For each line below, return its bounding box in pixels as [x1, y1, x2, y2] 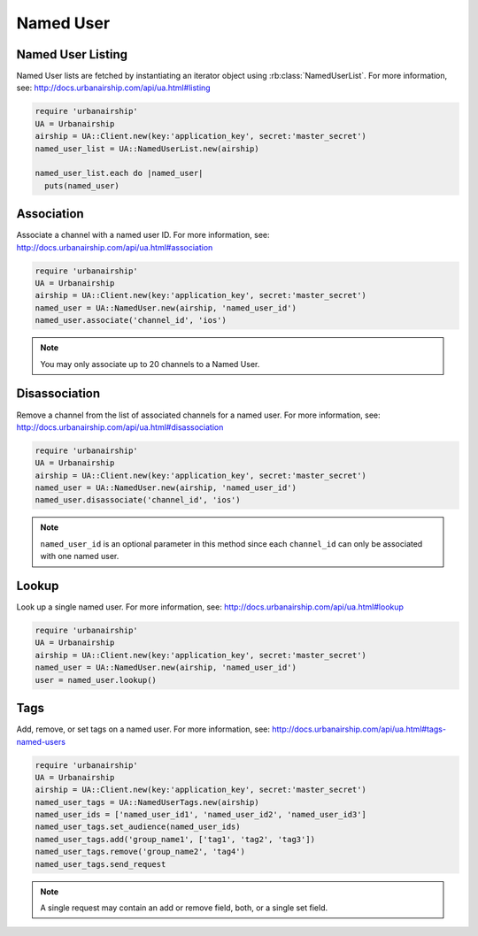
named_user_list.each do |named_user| [35, 168, 204, 179]
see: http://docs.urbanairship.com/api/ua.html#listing [16, 82, 212, 93]
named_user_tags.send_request [35, 859, 166, 869]
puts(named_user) [44, 180, 119, 190]
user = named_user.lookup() [35, 675, 157, 685]
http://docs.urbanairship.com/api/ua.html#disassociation [16, 421, 224, 433]
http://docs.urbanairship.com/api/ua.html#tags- [271, 724, 447, 734]
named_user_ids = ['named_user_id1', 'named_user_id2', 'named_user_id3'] [35, 809, 367, 820]
